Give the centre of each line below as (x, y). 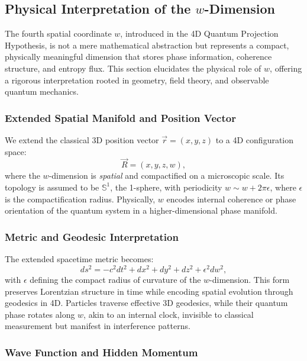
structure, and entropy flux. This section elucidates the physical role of (133, 68)
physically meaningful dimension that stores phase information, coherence (138, 57)
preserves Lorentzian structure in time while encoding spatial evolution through (149, 291)
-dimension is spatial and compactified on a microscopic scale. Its (167, 175)
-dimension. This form (250, 280)
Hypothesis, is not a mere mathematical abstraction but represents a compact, (147, 45)
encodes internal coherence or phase (231, 199)
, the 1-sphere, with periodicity (166, 187)
